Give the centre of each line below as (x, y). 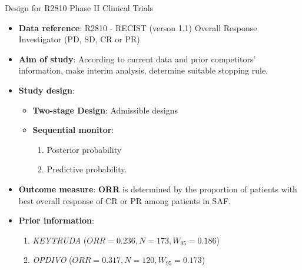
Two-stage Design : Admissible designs (105, 110)
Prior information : (56, 220)
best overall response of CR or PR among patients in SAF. (125, 200)
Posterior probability (84, 149)
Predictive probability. (87, 169)
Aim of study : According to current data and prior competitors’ (137, 59)
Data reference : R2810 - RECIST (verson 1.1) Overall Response (138, 27)
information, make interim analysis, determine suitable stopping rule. (143, 70)
